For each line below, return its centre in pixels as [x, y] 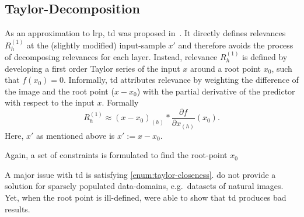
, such [282, 68]
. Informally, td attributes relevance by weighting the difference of [181, 80]
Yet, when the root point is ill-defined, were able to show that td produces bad [146, 197]
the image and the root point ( [60, 91]
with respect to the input [50, 102]
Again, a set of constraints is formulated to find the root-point [116, 155]
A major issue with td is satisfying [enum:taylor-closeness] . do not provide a [140, 174]
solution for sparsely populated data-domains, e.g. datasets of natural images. [144, 186]
